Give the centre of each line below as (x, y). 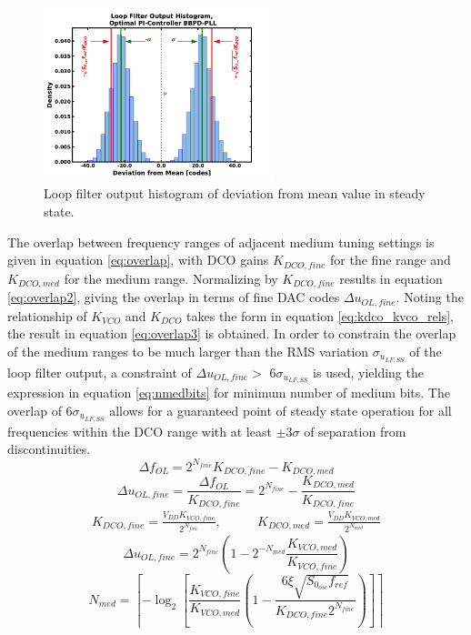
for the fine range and (391, 260)
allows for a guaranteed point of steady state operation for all (281, 411)
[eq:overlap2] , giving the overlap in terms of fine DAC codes (174, 297)
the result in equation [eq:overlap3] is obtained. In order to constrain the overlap (232, 333)
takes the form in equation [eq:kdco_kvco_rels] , (320, 315)
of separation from (355, 431)
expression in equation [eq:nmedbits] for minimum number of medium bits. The (229, 393)
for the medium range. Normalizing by (171, 278)
